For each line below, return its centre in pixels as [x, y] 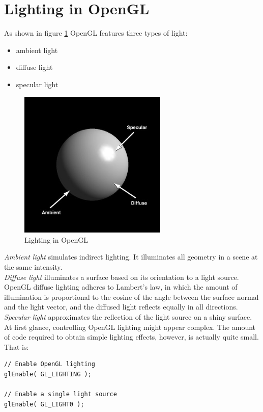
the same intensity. [33, 266]
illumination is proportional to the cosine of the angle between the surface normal [131, 297]
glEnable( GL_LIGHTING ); [48, 374]
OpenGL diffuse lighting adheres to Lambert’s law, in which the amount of [121, 287]
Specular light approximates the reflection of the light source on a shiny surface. [128, 316]
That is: [17, 346]
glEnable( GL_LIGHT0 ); [44, 404]
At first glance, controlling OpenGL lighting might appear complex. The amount [130, 327]
